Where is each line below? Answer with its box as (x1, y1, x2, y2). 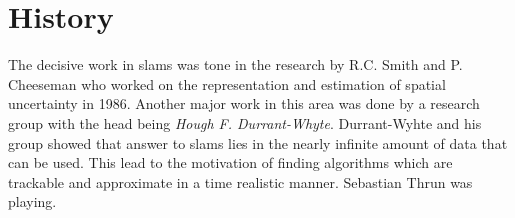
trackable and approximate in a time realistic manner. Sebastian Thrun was (8, 171, 473, 192)
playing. (8, 191, 57, 212)
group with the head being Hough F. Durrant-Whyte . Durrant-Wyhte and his (8, 112, 482, 133)
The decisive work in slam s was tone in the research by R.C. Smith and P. (8, 54, 463, 75)
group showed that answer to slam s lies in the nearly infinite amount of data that (8, 132, 508, 153)
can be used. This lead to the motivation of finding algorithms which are (8, 152, 453, 173)
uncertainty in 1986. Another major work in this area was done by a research (8, 93, 480, 114)
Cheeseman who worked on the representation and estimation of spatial (8, 73, 446, 94)
